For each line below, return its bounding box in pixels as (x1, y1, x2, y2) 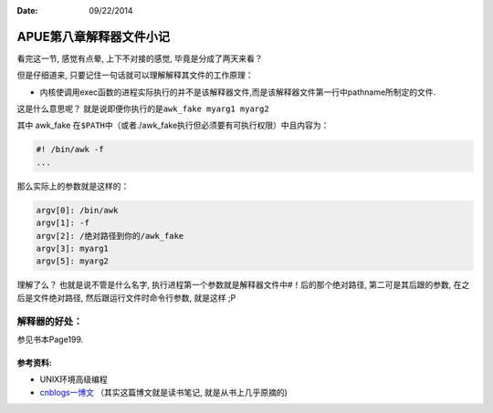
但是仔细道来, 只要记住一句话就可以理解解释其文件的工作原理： (16, 69, 254, 81)
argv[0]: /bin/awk (36, 205, 119, 215)
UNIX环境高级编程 (39, 374, 109, 385)
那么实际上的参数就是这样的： (16, 181, 130, 191)
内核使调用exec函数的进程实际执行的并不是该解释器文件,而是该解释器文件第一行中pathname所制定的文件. (39, 87, 436, 98)
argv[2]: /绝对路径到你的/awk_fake (36, 231, 184, 241)
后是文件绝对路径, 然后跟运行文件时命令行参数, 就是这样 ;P (16, 292, 236, 303)
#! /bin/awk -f (36, 144, 104, 155)
